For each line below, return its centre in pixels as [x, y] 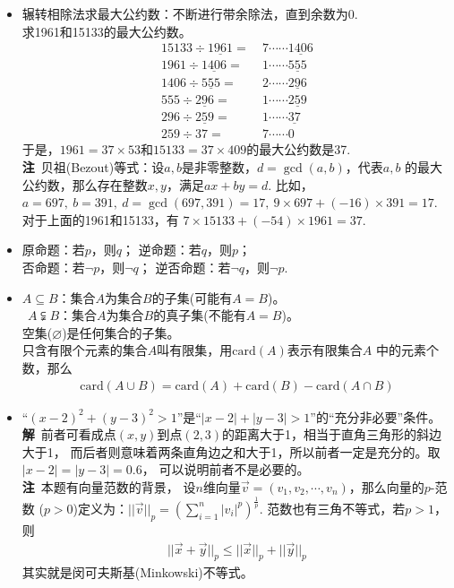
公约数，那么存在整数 [85, 184]
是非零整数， [219, 167]
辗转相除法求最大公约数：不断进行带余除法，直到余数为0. [190, 13]
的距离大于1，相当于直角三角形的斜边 [332, 434]
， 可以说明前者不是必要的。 [226, 469]
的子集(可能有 [192, 297]
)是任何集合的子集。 [121, 332]
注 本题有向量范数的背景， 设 [109, 487]
